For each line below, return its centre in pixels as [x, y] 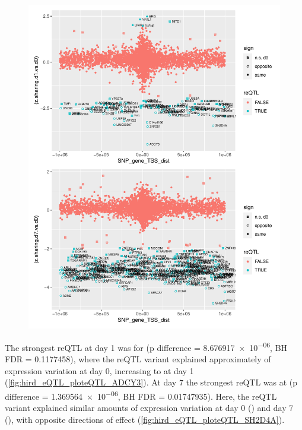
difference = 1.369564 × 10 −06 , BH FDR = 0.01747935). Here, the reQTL [141, 395]
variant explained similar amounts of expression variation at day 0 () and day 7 [149, 408]
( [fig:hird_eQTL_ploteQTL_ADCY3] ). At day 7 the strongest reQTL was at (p [151, 382]
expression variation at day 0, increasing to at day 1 [99, 370]
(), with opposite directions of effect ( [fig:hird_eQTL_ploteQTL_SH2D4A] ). [145, 419]
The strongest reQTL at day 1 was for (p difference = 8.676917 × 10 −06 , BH [146, 347]
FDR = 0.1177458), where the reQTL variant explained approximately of [138, 359]
